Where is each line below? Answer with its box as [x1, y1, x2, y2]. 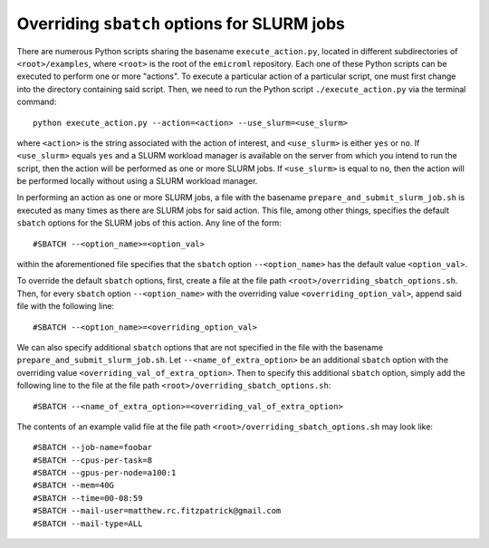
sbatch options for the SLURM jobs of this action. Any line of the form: [16, 217, 283, 228]
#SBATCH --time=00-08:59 [33, 493, 143, 503]
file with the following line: [16, 301, 115, 312]
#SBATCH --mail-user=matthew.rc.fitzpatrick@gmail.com [33, 505, 282, 516]
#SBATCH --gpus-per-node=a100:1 [33, 467, 177, 478]
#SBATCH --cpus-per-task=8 [33, 455, 153, 466]
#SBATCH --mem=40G [33, 480, 115, 491]
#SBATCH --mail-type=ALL [33, 518, 143, 529]
